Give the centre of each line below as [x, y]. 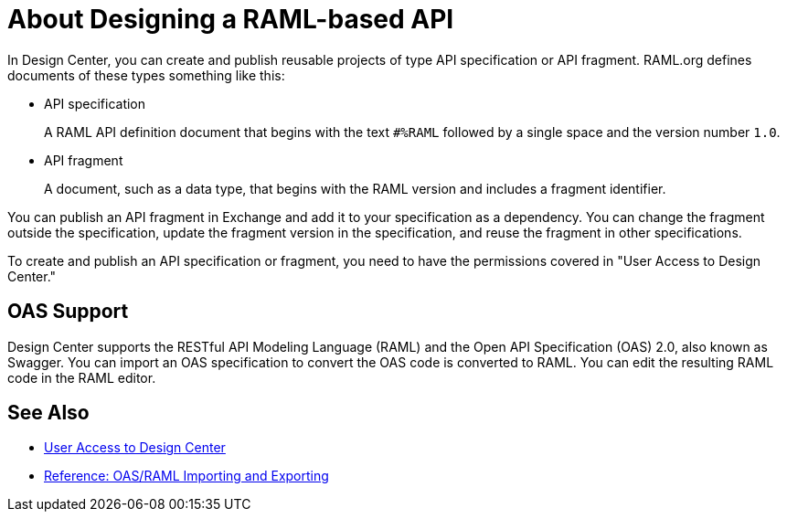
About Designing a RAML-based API [231, 19]
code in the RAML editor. [82, 377]
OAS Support [68, 312]
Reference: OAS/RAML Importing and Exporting [186, 476]
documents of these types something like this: [146, 75]
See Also [48, 413]
